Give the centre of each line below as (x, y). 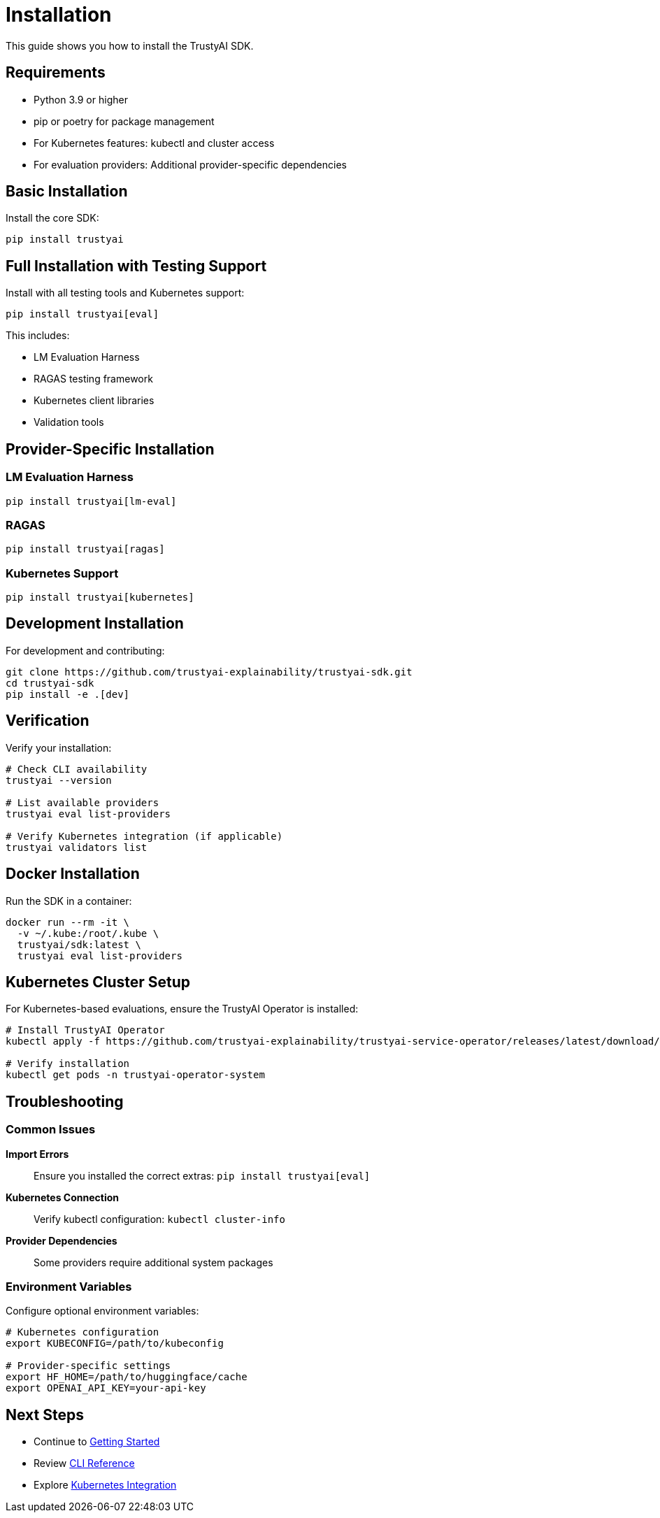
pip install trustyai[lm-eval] (91, 501)
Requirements (56, 73)
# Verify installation (68, 1064)
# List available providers (82, 802)
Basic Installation (67, 192)
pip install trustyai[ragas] (85, 549)
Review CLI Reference (84, 1463)
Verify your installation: (59, 747)
